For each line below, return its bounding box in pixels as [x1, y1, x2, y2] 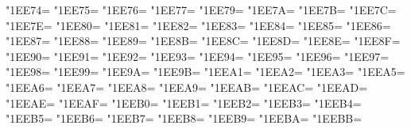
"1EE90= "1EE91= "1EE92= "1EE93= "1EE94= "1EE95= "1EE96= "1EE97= [6, 47, 390, 64]
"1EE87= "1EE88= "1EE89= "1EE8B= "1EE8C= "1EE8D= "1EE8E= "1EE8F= [6, 32, 401, 49]
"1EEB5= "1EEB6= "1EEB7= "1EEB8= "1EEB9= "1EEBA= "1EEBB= [6, 110, 363, 127]
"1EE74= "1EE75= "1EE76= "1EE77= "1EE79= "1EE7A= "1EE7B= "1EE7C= [6, 2, 397, 17]
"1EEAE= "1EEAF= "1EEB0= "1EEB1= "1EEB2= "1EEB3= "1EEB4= [6, 94, 362, 111]
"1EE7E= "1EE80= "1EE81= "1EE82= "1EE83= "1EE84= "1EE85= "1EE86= [6, 17, 391, 33]
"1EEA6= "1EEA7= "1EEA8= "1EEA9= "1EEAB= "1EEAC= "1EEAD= [6, 78, 368, 95]
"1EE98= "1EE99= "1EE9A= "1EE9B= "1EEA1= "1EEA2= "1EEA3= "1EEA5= [6, 63, 405, 80]
